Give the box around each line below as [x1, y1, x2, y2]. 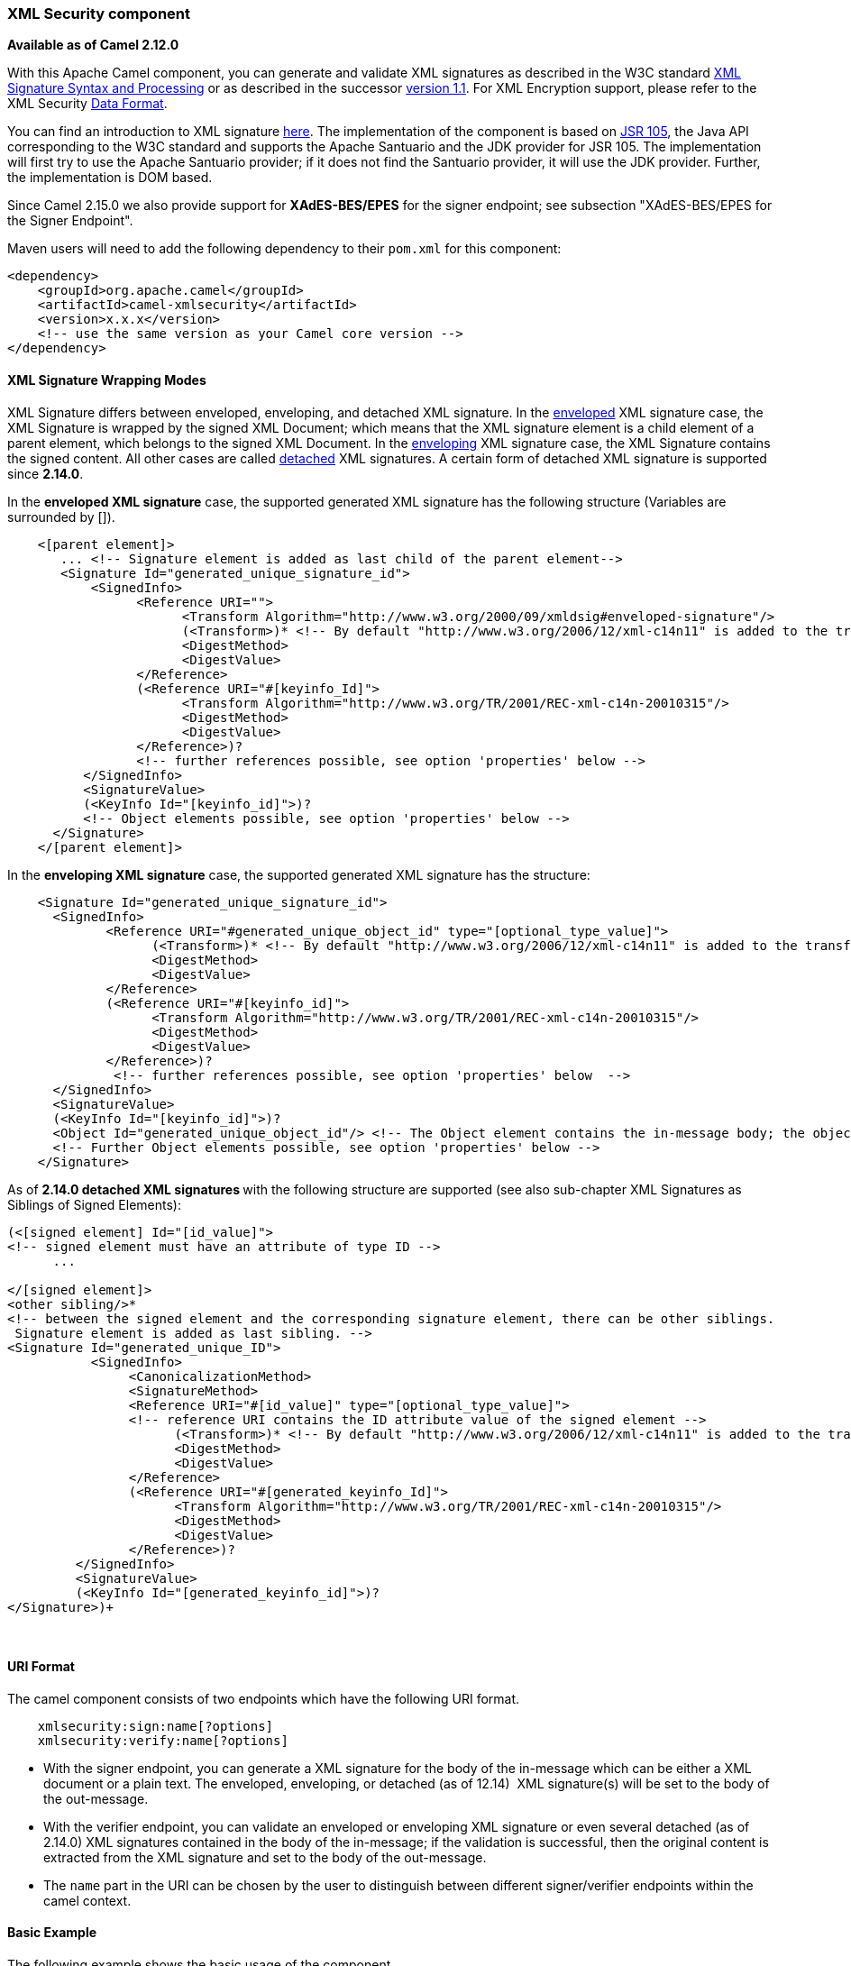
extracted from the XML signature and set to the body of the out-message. [43, 1849, 487, 1865]
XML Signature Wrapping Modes [7, 371, 206, 388]
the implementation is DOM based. [7, 169, 213, 186]
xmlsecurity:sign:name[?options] [37, 1718, 274, 1733]
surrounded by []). [7, 508, 115, 525]
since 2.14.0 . [7, 465, 84, 481]
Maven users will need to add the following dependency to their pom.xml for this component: [7, 241, 562, 257]
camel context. [43, 1892, 132, 1908]
